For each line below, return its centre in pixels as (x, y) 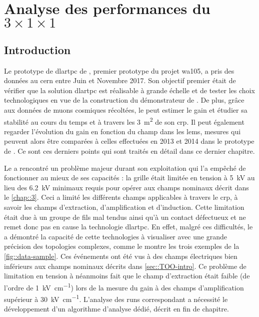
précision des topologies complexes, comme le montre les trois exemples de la (122, 246)
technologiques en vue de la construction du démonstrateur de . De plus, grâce (124, 100)
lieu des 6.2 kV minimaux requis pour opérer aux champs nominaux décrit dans (126, 187)
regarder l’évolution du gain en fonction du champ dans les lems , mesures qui (122, 131)
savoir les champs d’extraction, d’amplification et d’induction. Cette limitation (124, 207)
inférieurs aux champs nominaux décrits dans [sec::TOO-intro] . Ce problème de (125, 266)
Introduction (37, 49)
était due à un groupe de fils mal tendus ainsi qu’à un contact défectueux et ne (125, 217)
